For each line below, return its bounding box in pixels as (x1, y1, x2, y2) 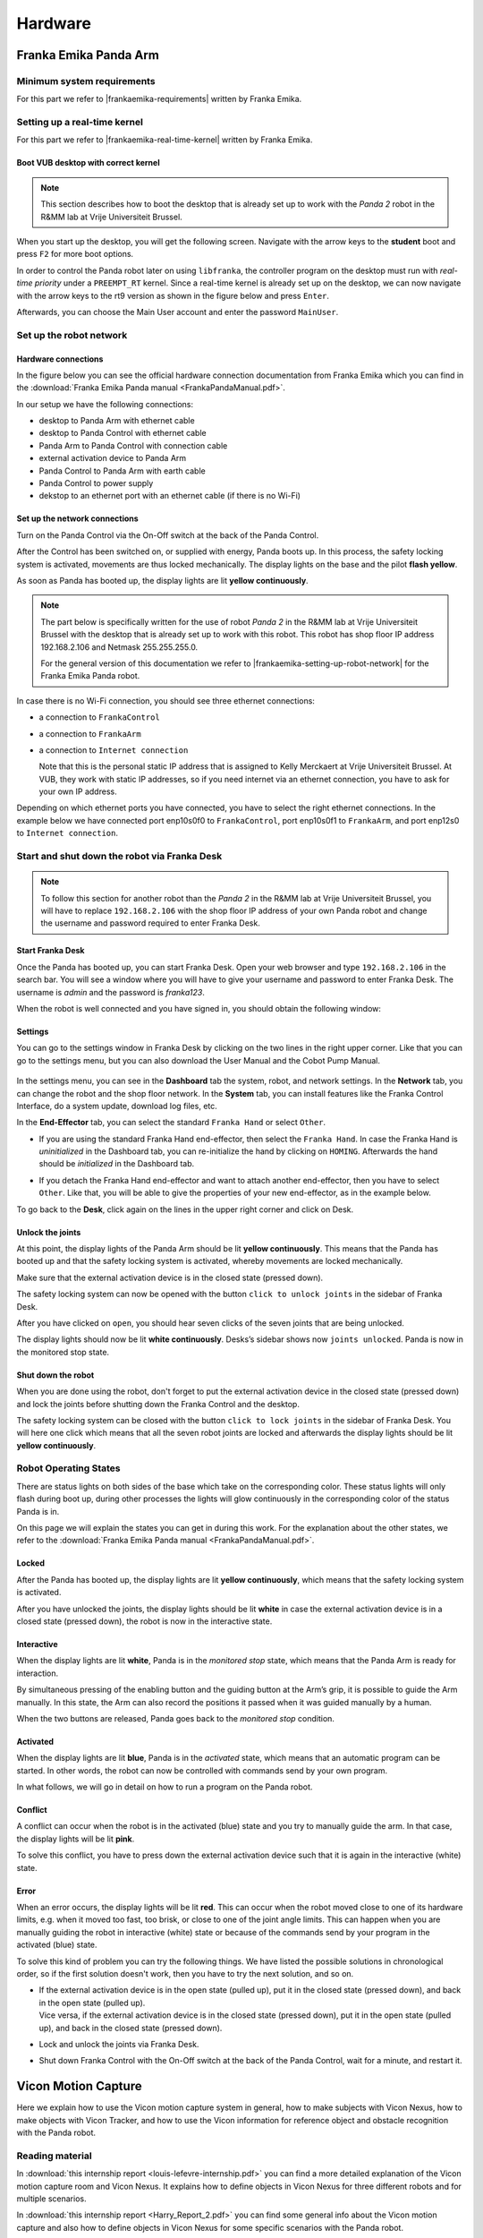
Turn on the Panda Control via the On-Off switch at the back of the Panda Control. (16, 529, 319, 541)
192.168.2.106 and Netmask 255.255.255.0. (40, 641, 199, 653)
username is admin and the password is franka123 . (16, 987, 205, 997)
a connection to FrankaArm (38, 728, 142, 739)
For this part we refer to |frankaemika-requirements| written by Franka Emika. (16, 94, 302, 105)
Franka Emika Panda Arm (16, 47, 160, 63)
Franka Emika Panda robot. (40, 671, 140, 681)
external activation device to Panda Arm (38, 453, 187, 464)
